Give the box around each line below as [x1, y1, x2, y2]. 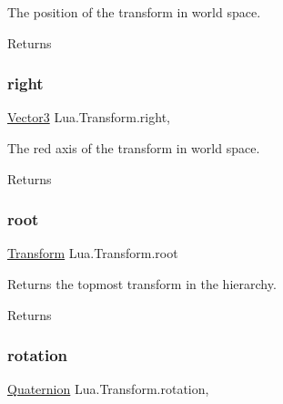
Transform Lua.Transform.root [7, 243, 178, 263]
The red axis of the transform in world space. [7, 139, 260, 157]
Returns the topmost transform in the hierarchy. [7, 275, 277, 293]
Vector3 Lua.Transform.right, [7, 108, 170, 127]
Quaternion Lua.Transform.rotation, [7, 379, 209, 399]
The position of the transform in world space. [7, 3, 261, 21]
